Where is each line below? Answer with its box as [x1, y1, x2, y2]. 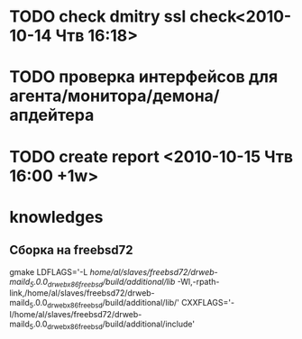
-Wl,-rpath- [177, 276, 220, 287]
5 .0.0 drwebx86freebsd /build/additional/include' [29, 318, 196, 331]
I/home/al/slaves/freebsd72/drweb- [9, 309, 142, 320]
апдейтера [9, 105, 95, 125]
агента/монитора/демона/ [9, 86, 220, 106]
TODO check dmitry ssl [9, 6, 187, 27]
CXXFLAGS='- [181, 298, 235, 308]
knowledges [9, 206, 104, 227]
